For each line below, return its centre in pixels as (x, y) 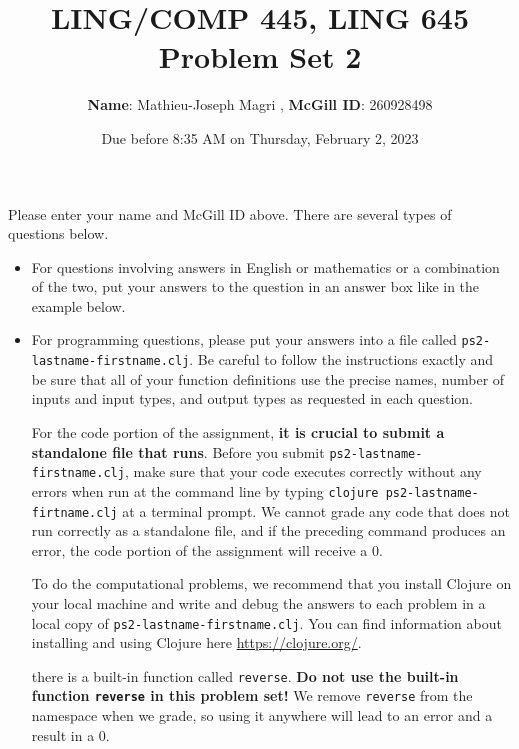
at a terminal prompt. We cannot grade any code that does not (316, 510)
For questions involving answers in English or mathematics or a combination (265, 266)
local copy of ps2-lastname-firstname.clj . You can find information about (266, 622)
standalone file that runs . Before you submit (178, 451)
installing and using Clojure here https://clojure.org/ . (196, 642)
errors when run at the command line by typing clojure (205, 490)
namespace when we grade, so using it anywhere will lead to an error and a (262, 715)
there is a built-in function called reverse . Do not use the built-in (245, 675)
